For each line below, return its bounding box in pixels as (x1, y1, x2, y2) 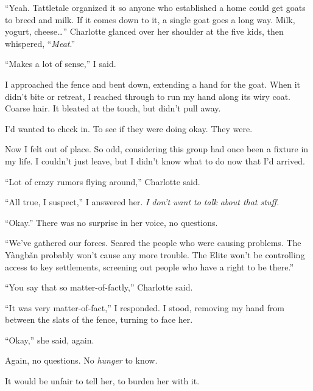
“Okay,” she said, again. (5, 333, 94, 346)
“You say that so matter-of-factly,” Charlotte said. (5, 281, 193, 294)
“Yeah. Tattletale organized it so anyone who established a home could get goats (5, 1, 306, 13)
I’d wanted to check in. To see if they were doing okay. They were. (5, 122, 253, 135)
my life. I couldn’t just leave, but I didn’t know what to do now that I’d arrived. (5, 154, 305, 167)
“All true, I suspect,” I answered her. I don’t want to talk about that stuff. (5, 195, 280, 208)
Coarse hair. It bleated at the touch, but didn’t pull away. (5, 102, 221, 114)
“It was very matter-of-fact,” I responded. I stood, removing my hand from (5, 301, 284, 314)
